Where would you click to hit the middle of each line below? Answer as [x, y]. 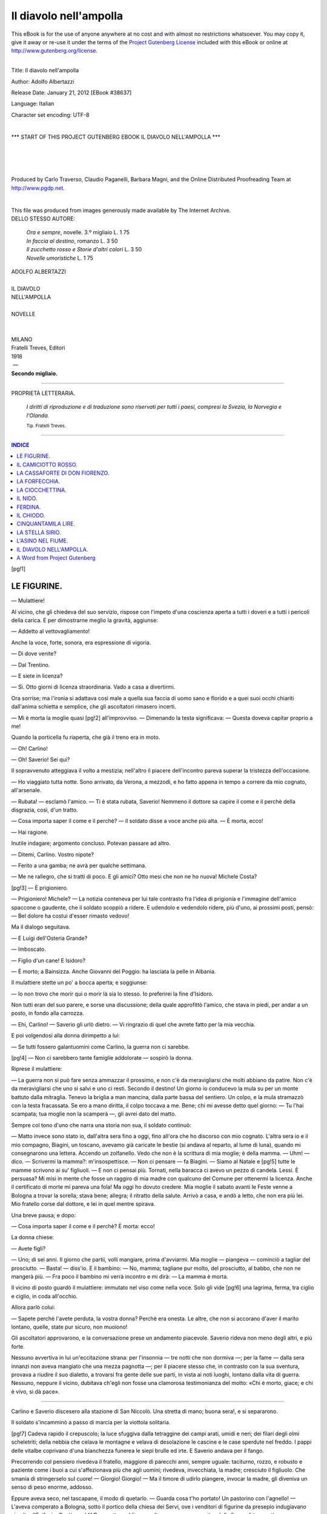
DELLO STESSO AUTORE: [43, 219]
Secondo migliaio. [34, 373]
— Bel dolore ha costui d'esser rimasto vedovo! [70, 916]
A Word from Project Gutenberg [56, 558]
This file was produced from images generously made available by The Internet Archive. [121, 210]
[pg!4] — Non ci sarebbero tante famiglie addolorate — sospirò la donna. [102, 1058]
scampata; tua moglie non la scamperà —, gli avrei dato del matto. [94, 1114]
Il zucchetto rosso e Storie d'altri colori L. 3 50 [84, 250]
